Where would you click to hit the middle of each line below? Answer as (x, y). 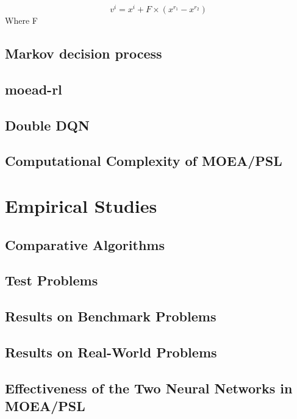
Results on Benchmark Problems (111, 316)
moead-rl (34, 89)
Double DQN (47, 125)
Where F (21, 20)
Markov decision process (84, 53)
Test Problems (52, 280)
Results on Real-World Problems (111, 352)
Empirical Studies (81, 205)
